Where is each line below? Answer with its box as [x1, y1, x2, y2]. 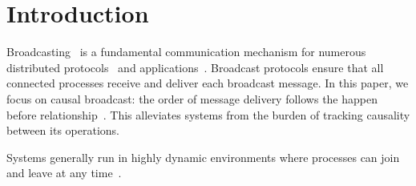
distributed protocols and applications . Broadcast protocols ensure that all [6, 59, 384, 75]
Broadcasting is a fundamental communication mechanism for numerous [6, 43, 366, 60]
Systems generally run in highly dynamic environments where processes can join [6, 148, 400, 165]
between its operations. [6, 122, 119, 139]
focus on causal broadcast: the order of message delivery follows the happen [6, 90, 378, 107]
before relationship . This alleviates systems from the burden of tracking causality [6, 106, 410, 123]
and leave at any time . [6, 164, 122, 181]
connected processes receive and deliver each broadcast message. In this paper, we [6, 75, 409, 91]
